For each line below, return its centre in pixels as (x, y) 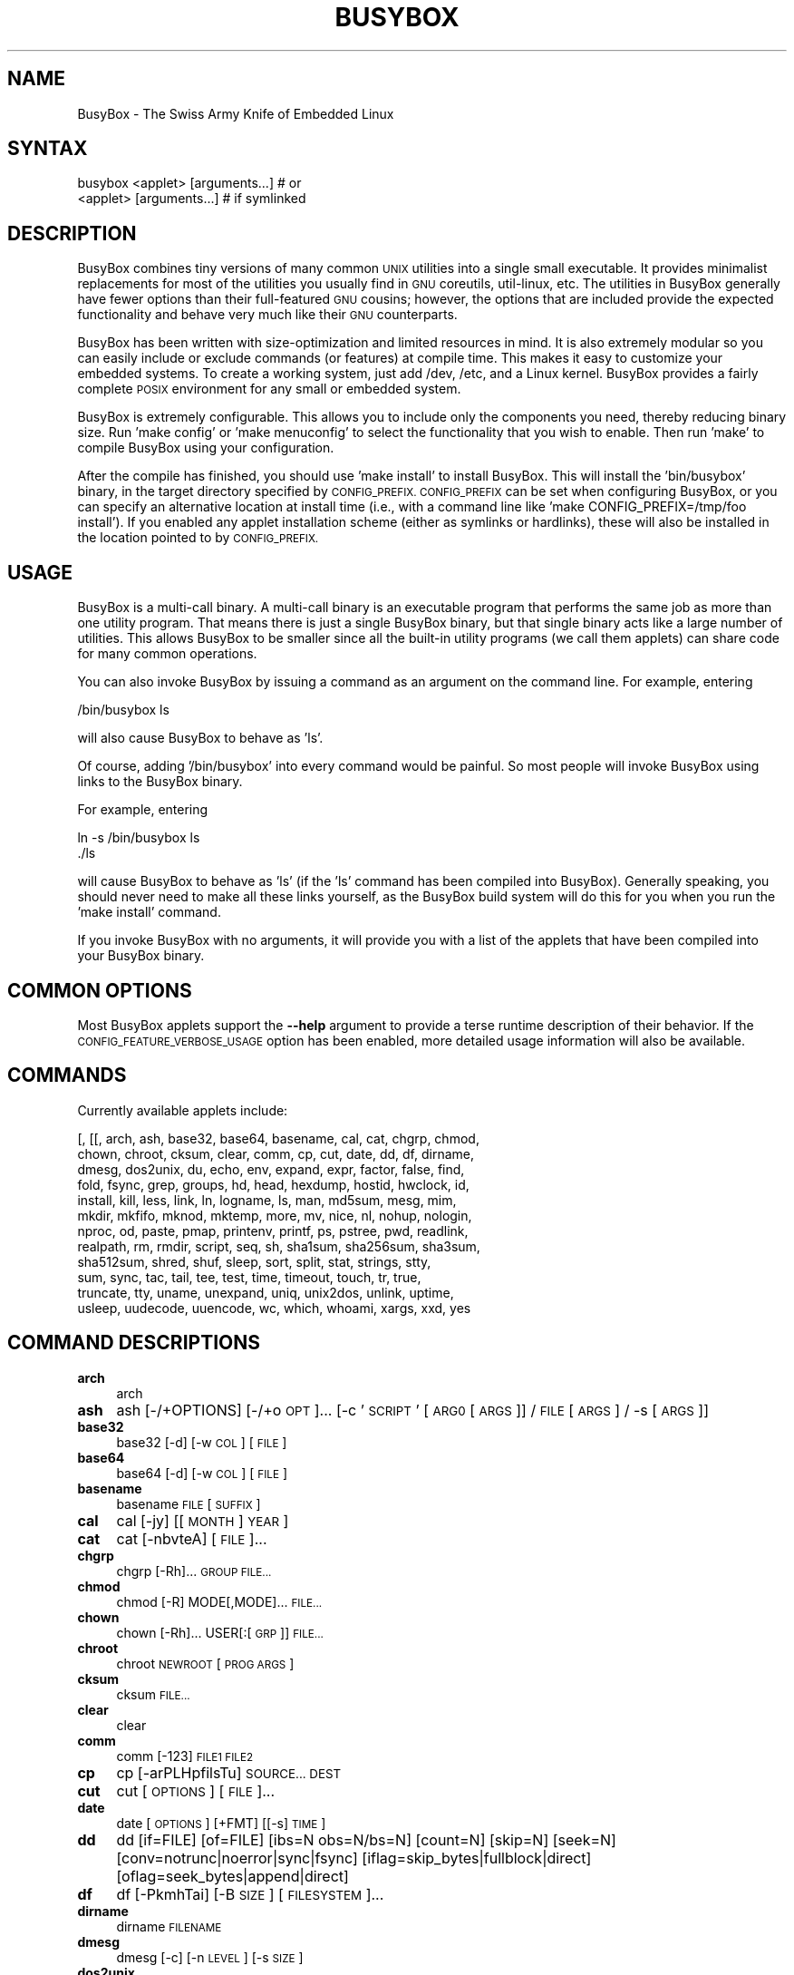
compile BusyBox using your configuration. (206, 448)
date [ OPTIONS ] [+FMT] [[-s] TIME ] (221, 1823)
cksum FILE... (153, 1694)
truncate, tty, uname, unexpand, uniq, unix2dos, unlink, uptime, (266, 1292)
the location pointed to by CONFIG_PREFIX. (198, 538)
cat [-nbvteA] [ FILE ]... (192, 1538)
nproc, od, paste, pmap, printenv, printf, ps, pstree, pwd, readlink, (273, 1231)
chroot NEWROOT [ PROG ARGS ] (205, 1663)
